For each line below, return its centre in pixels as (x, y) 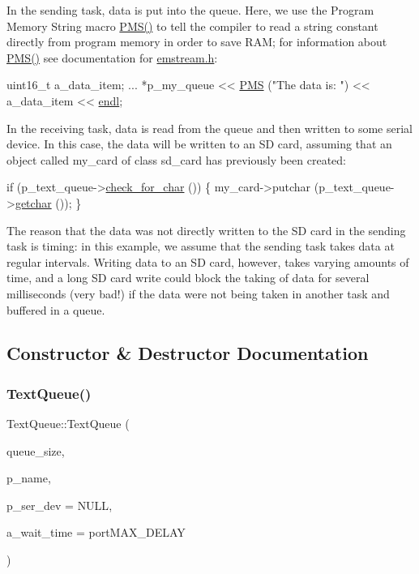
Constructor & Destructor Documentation (188, 353)
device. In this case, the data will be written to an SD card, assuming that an (199, 144)
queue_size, (36, 450)
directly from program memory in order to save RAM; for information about (197, 42)
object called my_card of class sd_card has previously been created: (177, 159)
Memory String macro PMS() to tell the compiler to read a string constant (192, 26)
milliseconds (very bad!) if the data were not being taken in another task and (198, 293)
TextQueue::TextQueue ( (68, 424)
